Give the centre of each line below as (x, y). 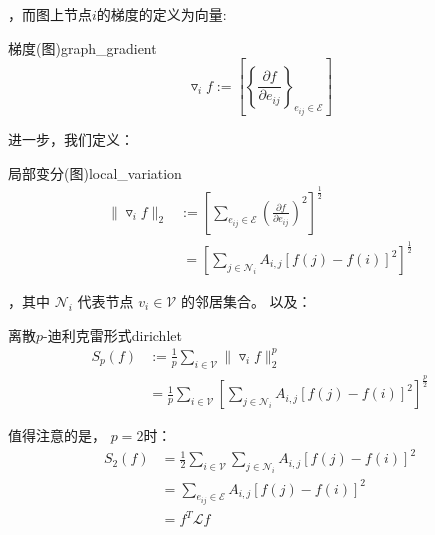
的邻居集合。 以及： (246, 301)
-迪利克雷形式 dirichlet (112, 334)
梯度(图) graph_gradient (82, 47)
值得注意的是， (57, 435)
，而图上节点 (50, 14)
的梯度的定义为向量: (161, 14)
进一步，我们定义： (71, 139)
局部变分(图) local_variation (95, 172)
